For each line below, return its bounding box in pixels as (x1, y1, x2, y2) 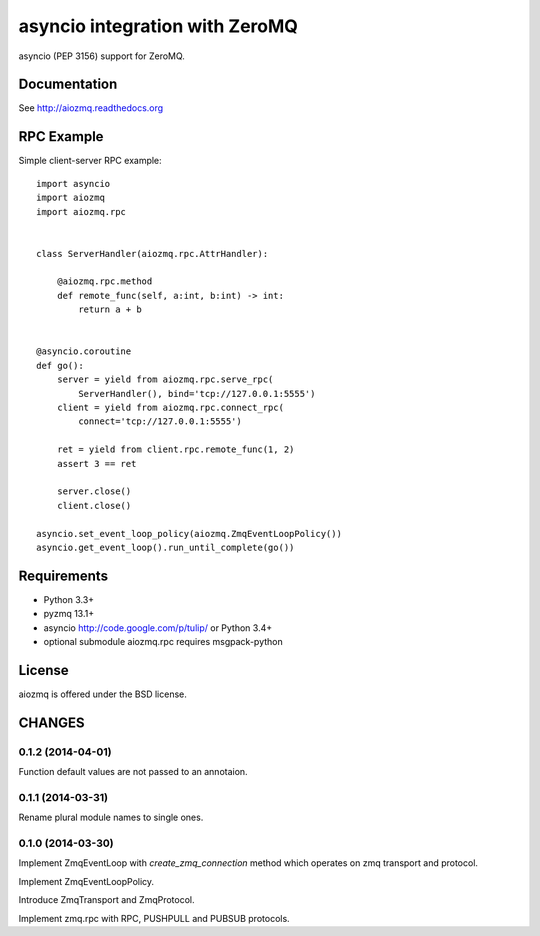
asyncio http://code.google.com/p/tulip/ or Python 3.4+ (43, 621, 273, 634)
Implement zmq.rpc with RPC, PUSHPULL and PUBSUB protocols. (18, 912, 290, 924)
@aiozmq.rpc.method (56, 276, 153, 287)
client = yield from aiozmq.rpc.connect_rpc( (56, 402, 285, 413)
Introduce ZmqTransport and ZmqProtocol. (18, 894, 195, 906)
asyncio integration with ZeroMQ (18, 15, 299, 37)
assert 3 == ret (56, 458, 137, 469)
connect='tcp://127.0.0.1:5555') (78, 416, 242, 427)
